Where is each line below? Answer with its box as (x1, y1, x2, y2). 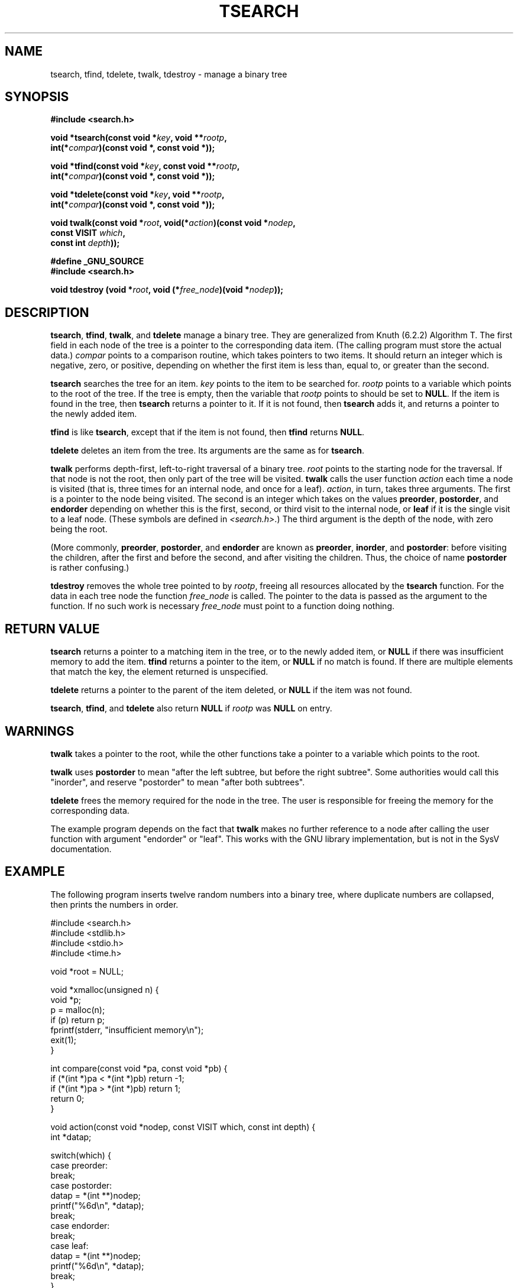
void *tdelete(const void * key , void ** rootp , (50, 189, 225, 200)
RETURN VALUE (5, 621, 100, 636)
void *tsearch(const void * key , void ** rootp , (50, 132, 227, 143)
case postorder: (50, 1180, 112, 1190)
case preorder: (50, 1160, 108, 1170)
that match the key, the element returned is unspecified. (50, 666, 268, 677)
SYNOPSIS (5, 89, 69, 105)
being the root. (50, 524, 108, 535)
